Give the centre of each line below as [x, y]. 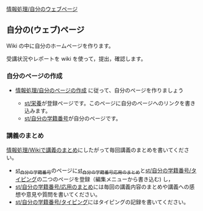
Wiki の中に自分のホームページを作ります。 [60, 46]
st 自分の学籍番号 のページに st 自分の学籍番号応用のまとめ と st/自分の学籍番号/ [103, 171]
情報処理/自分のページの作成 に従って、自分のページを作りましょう [99, 91]
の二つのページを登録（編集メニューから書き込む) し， [105, 179]
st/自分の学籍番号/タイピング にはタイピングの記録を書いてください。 [102, 202]
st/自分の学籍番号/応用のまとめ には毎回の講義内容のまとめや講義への [102, 187]
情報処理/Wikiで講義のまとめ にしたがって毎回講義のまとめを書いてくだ [95, 150]
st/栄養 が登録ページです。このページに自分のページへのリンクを [105, 103]
